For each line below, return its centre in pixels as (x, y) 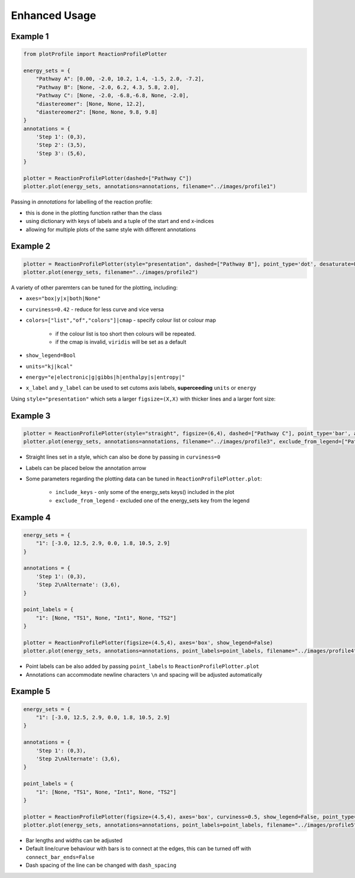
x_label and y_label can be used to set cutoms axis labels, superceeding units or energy (141, 388)
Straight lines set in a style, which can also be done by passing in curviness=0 (123, 457)
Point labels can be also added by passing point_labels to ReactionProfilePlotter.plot (143, 666)
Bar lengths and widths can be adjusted (74, 841)
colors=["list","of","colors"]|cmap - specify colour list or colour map (121, 320)
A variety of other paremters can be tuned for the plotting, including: (94, 288)
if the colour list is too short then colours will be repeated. (126, 334)
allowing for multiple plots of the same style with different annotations (111, 229)
